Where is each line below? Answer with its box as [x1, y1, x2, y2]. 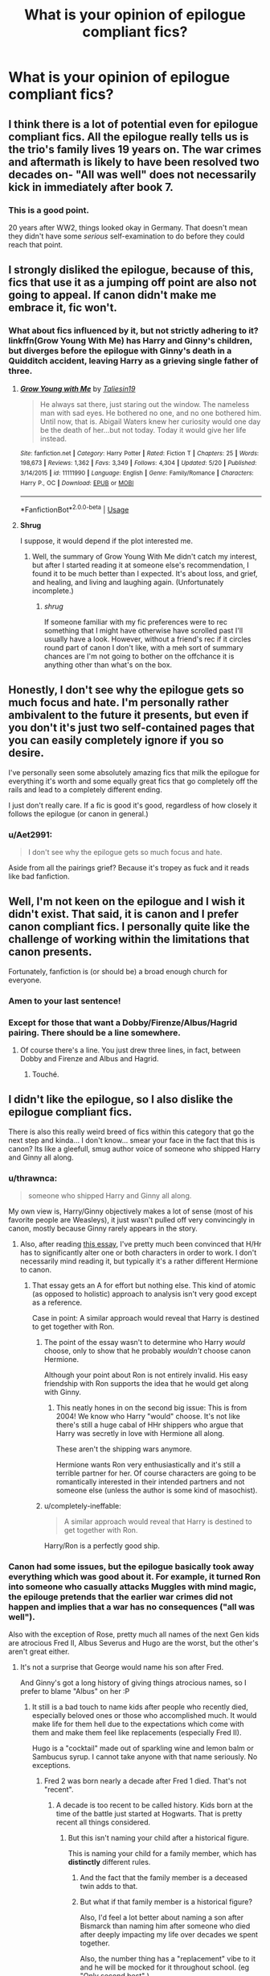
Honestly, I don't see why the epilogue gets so [8, 683, 244, 697]
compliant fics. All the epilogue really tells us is [8, 130, 249, 143]
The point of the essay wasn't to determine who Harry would [43, 1338, 246, 1347]
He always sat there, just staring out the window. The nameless [39, 399, 250, 409]
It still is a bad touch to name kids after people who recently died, [31, 1702, 249, 1712]
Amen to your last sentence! [8, 995, 121, 1007]
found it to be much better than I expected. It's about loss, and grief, [31, 568, 258, 578]
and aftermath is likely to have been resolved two [8, 155, 260, 168]
